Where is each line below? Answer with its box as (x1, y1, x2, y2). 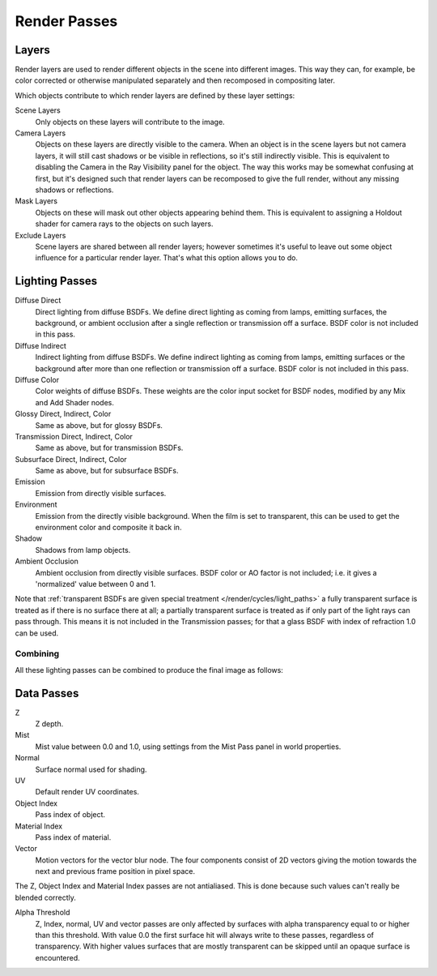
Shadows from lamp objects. (35, 545, 131, 554)
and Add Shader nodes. (35, 397, 115, 407)
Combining (15, 649, 60, 660)
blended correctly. (15, 893, 77, 902)
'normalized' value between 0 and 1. (35, 579, 156, 589)
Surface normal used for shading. (35, 764, 147, 774)
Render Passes (15, 12, 118, 30)
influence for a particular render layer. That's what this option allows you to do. (35, 253, 299, 263)
